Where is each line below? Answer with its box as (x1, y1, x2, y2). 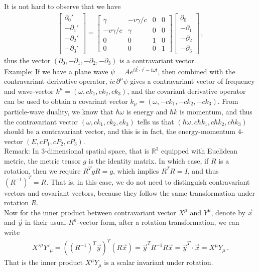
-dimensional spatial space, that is (45, 146, 150, 156)
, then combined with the (158, 66, 235, 76)
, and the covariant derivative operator (127, 85, 246, 96)
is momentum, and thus (180, 106, 252, 117)
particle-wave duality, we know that (4, 106, 113, 117)
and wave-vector (4, 85, 54, 96)
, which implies (113, 165, 159, 176)
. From (217, 95, 238, 106)
